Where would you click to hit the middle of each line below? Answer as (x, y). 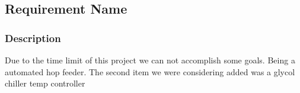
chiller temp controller (45, 83)
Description (33, 38)
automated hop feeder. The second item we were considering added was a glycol (150, 71)
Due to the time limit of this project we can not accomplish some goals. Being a (150, 60)
